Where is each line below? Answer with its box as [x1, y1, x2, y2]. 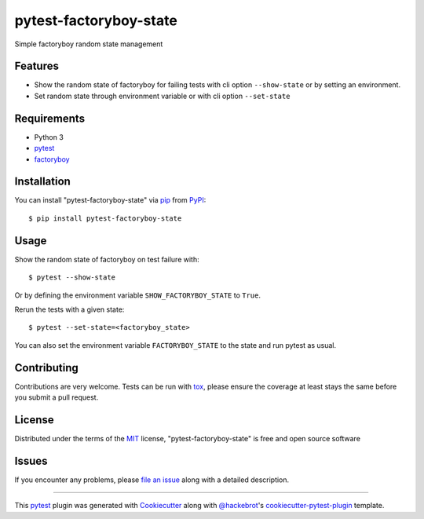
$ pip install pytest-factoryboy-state [28, 214, 182, 223]
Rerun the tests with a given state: [14, 305, 125, 314]
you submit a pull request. [14, 393, 99, 402]
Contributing [14, 361, 79, 375]
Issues [14, 454, 48, 467]
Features [14, 60, 59, 73]
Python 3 [34, 132, 64, 141]
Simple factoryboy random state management [14, 39, 163, 49]
